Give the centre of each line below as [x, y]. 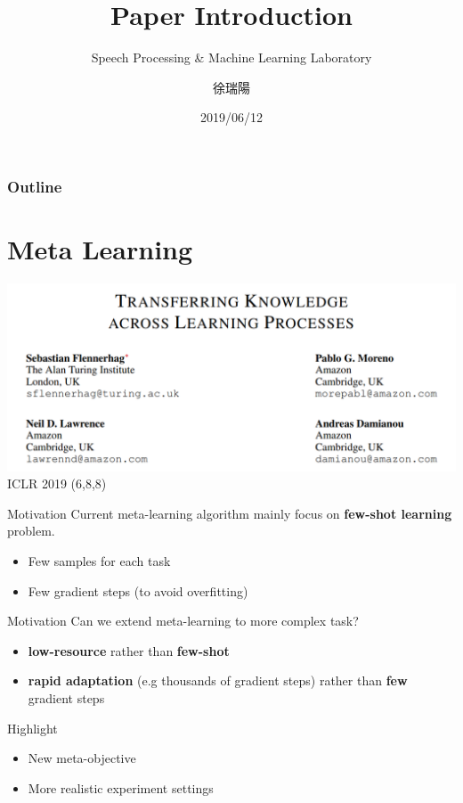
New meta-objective [82, 758]
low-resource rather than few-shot [129, 650]
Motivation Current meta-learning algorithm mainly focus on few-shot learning [230, 513]
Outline [35, 186]
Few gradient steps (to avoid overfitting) [138, 590]
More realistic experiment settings [121, 787]
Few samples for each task [99, 560]
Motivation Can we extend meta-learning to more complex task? [183, 621]
